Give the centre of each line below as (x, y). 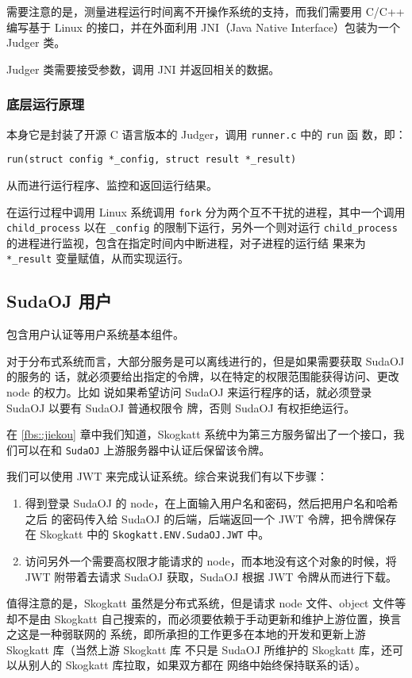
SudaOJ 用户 (59, 301)
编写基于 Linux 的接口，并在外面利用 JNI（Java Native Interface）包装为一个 (204, 27)
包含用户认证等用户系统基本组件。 (95, 334)
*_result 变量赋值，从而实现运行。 (98, 258)
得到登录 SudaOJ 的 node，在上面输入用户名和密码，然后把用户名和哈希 (212, 503)
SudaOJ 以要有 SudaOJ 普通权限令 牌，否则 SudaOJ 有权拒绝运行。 (181, 407)
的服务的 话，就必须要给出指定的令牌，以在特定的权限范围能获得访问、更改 (203, 376)
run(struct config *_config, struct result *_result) (152, 160)
